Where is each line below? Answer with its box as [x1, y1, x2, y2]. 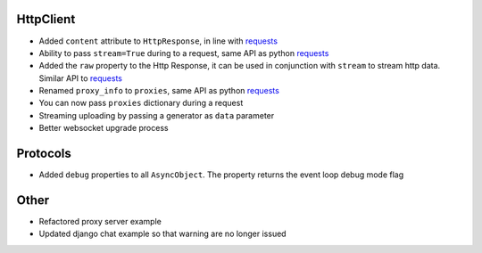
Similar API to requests [38, 72, 122, 84]
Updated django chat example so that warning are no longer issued [38, 228, 287, 240]
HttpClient [16, 12, 76, 27]
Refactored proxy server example [38, 216, 162, 227]
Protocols [16, 146, 71, 161]
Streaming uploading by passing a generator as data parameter [38, 110, 275, 120]
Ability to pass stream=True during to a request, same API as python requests [38, 47, 329, 58]
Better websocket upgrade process [38, 123, 169, 134]
